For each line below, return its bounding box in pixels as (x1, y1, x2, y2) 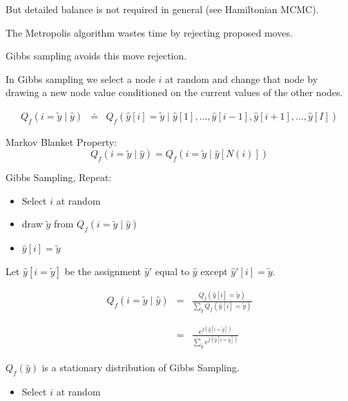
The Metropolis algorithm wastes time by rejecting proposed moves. (6, 25, 293, 39)
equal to (155, 263, 190, 278)
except (200, 263, 228, 278)
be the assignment (64, 263, 142, 278)
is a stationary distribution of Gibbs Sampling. (41, 360, 240, 375)
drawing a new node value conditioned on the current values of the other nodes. (6, 85, 343, 100)
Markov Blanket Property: (6, 134, 117, 149)
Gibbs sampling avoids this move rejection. (6, 48, 187, 63)
